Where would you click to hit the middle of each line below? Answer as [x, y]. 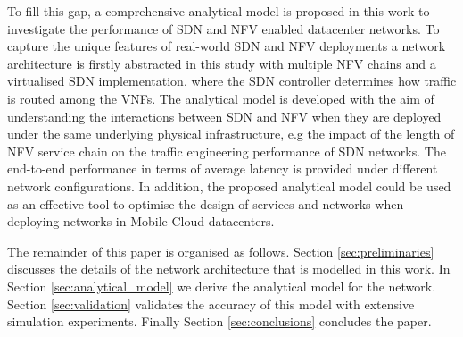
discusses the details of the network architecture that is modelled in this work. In [229, 269]
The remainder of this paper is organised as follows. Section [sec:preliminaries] [221, 251]
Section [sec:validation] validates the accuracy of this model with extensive [211, 303]
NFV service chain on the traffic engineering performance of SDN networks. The [227, 151]
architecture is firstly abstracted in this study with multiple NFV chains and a [222, 63]
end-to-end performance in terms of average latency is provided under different [223, 168]
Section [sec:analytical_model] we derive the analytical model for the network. [222, 286]
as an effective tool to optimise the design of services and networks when [206, 203]
